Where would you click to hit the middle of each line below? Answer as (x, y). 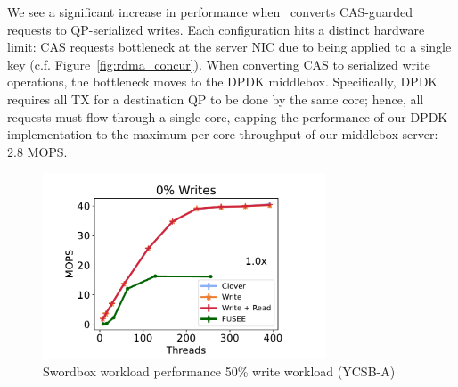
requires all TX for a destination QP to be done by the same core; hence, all (216, 99)
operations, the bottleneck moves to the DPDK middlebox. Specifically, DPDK (223, 82)
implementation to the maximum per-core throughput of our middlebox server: (223, 134)
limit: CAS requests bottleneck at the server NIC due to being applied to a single (229, 47)
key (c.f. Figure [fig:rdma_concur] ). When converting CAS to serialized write (219, 64)
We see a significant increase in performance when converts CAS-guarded (210, 12)
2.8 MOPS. (37, 151)
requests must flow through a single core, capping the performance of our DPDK (228, 116)
